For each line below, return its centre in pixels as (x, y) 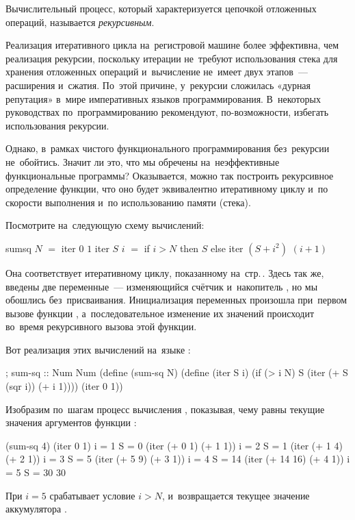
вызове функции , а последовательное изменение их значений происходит (160, 313)
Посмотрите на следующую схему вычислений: (105, 225)
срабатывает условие (92, 495)
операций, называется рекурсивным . (80, 22)
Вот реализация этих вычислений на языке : (98, 349)
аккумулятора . (36, 509)
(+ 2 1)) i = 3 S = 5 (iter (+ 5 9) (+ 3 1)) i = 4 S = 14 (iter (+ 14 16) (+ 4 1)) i (178, 459)
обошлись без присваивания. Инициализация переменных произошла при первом (176, 300)
